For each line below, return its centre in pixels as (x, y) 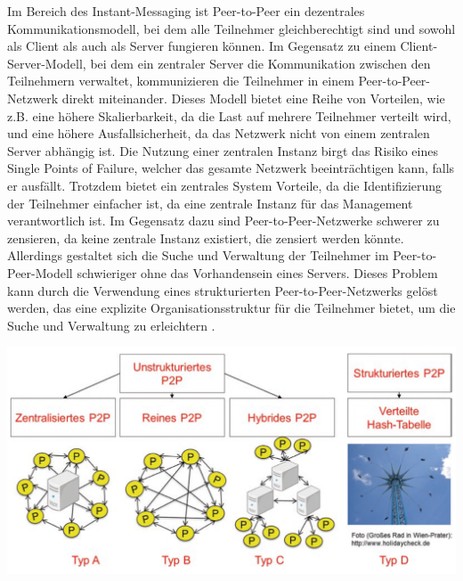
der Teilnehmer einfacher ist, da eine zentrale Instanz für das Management (210, 203)
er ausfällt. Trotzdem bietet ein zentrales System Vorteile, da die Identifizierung (225, 185)
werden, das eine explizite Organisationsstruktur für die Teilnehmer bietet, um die (231, 308)
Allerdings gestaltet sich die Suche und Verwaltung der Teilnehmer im (198, 255)
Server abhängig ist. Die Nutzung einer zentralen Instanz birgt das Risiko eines (223, 150)
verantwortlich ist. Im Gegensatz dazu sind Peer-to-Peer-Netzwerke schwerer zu (223, 221)
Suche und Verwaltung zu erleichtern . (111, 325)
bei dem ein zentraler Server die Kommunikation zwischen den (260, 63)
